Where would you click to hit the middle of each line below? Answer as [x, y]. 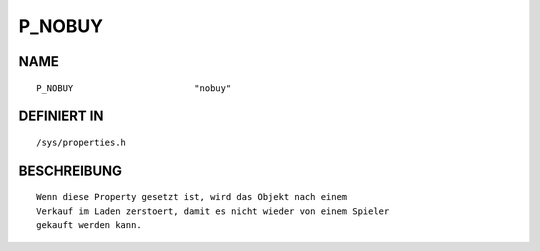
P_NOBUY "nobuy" [134, 88]
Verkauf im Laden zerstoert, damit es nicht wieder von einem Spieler [213, 211]
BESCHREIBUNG [70, 170]
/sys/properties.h [81, 142]
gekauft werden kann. [89, 225]
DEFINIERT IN [61, 116]
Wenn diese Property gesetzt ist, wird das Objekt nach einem [192, 197]
